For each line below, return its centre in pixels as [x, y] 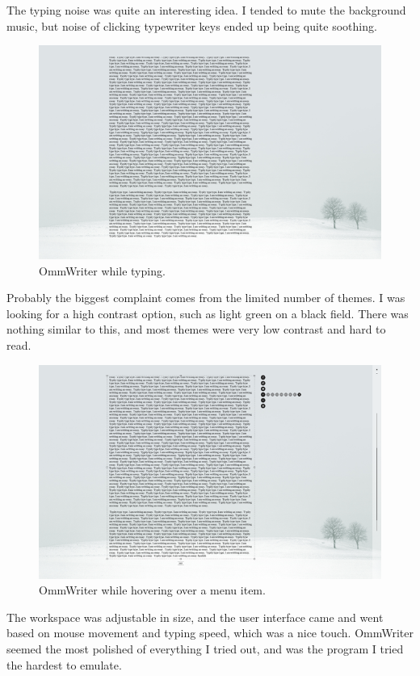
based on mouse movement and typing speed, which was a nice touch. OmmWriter [210, 633]
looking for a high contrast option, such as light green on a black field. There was [208, 313]
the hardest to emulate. [64, 664]
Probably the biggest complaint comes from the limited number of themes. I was [206, 298]
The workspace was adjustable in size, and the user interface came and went [195, 617]
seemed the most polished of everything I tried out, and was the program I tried [205, 648]
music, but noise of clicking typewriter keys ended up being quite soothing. [192, 25]
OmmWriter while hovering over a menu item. [152, 590]
